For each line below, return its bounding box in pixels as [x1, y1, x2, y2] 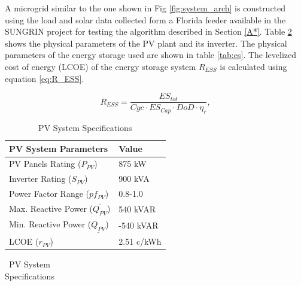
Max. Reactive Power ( [9, 202, 93, 214]
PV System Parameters [9, 142, 108, 154]
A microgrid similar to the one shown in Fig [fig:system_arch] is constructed [5, 2, 286, 14]
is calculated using [220, 60, 287, 72]
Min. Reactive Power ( [9, 218, 92, 230]
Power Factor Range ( [9, 187, 90, 200]
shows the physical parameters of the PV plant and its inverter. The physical [5, 36, 287, 49]
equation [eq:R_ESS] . [5, 72, 84, 84]
